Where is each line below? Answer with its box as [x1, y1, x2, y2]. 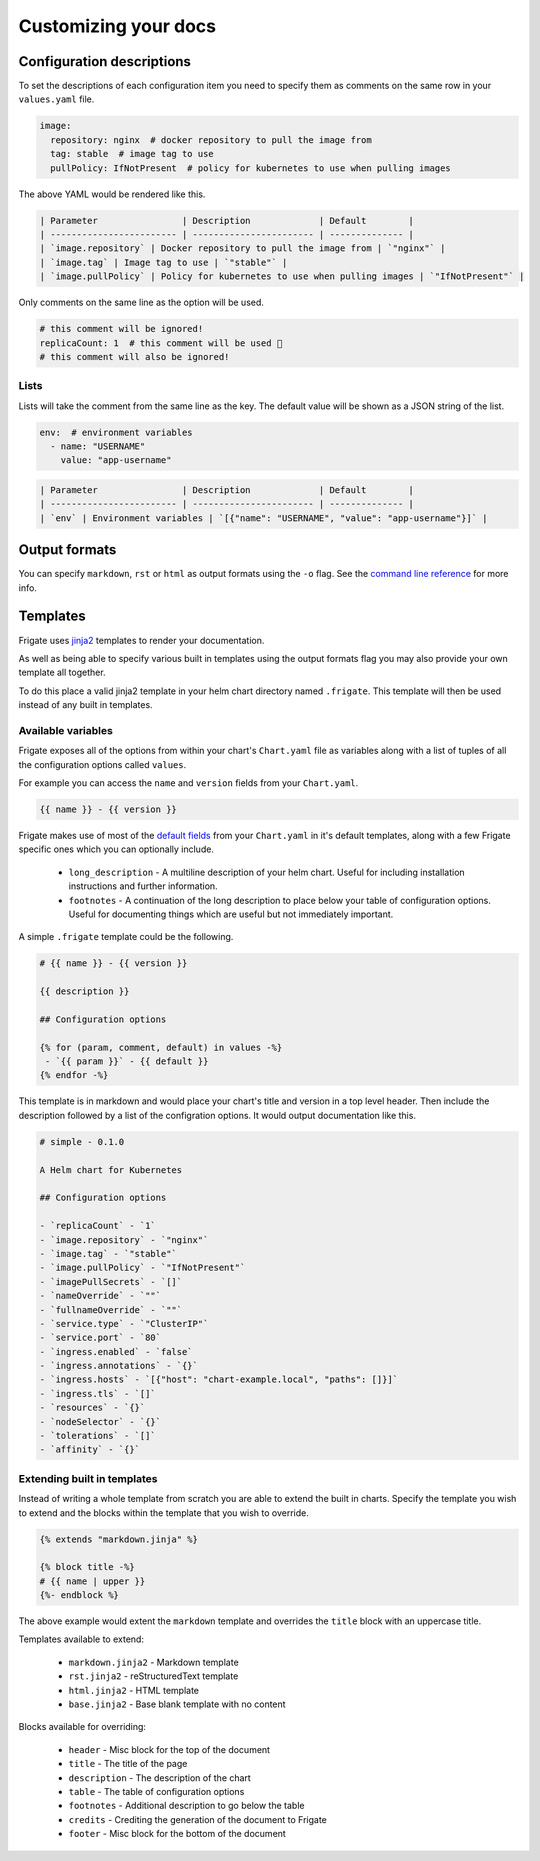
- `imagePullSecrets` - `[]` [39, 1276, 183, 1287]
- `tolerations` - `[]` [39, 1430, 157, 1442]
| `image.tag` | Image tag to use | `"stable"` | [39, 256, 288, 268]
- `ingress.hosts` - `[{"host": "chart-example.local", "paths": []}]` [39, 1374, 399, 1385]
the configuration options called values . [18, 758, 187, 770]
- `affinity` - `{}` [39, 1444, 140, 1455]
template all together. [18, 666, 106, 679]
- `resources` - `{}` [39, 1402, 146, 1414]
